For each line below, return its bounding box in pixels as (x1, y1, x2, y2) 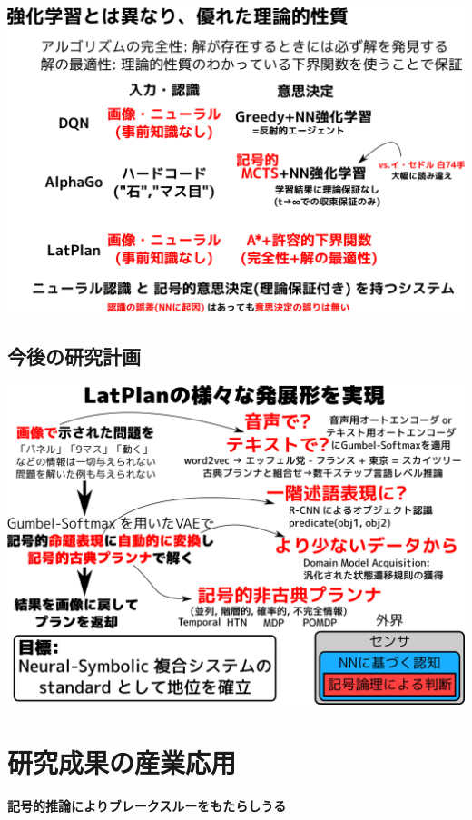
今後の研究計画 (7, 341, 141, 370)
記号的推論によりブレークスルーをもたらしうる (7, 795, 287, 815)
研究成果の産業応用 (7, 743, 237, 780)
